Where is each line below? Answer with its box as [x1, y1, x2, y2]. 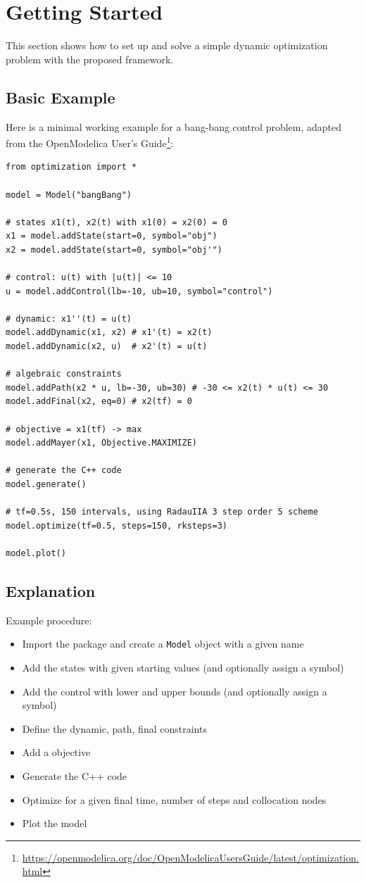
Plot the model [22, 816, 87, 831]
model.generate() [6, 479, 87, 490]
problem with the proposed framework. [6, 51, 174, 66]
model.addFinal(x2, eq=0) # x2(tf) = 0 [6, 396, 192, 407]
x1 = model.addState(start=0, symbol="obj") [6, 231, 217, 241]
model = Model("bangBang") [6, 189, 132, 200]
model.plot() [6, 548, 66, 558]
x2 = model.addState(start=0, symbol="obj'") [6, 244, 222, 255]
